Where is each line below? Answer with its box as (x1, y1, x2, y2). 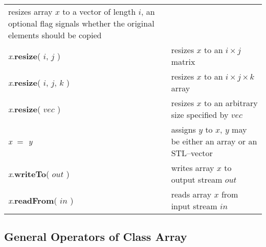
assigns (171, 123, 196, 135)
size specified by (171, 109, 229, 120)
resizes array (8, 6, 53, 17)
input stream (171, 200, 217, 212)
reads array (171, 188, 212, 200)
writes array (171, 162, 214, 174)
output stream (171, 174, 223, 185)
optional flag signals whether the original (8, 17, 154, 29)
